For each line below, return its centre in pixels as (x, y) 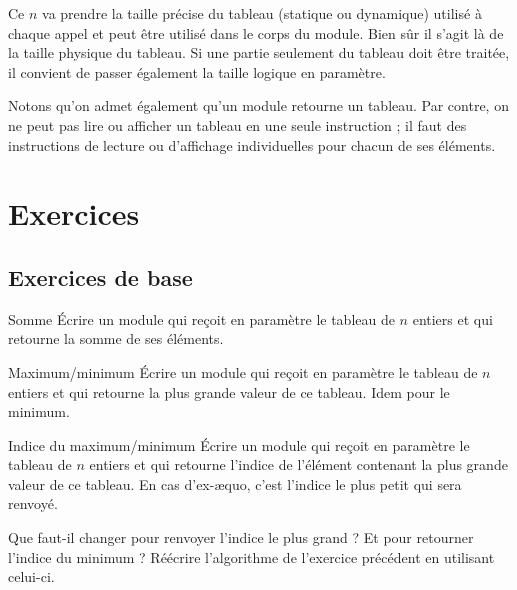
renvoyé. (33, 503)
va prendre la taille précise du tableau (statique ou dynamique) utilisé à (262, 13)
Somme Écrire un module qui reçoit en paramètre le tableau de (201, 318)
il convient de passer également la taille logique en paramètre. (197, 71)
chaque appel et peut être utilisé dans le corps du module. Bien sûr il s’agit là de (256, 32)
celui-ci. (31, 576)
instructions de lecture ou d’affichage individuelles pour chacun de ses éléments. (252, 144)
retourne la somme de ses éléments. (116, 338)
